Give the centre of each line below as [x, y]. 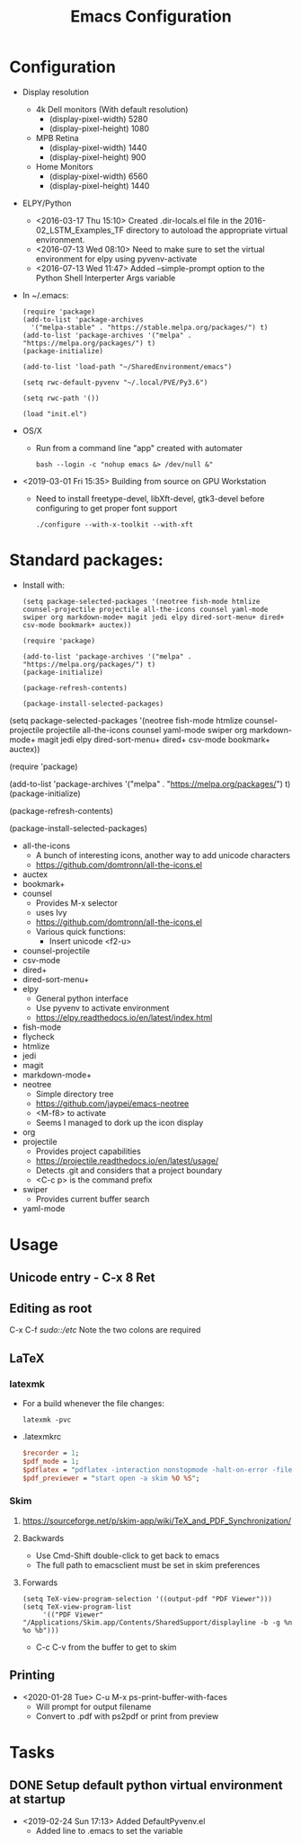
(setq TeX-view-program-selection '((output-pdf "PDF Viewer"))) [147, 1599]
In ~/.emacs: [45, 295]
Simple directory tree [75, 1094]
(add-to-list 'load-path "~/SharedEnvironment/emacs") [127, 367]
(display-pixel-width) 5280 [98, 119]
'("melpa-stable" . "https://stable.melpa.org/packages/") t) [150, 327]
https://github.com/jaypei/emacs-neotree [112, 1103]
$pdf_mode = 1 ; [51, 1461]
